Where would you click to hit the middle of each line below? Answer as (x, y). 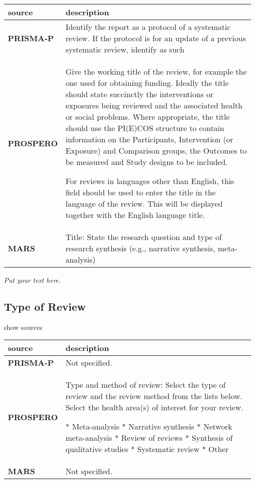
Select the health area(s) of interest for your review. (154, 407)
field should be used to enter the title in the (140, 192)
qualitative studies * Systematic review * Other (147, 449)
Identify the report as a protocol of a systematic (148, 27)
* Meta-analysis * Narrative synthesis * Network (149, 427)
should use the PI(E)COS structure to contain (145, 128)
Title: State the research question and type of (144, 237)
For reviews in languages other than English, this (150, 181)
